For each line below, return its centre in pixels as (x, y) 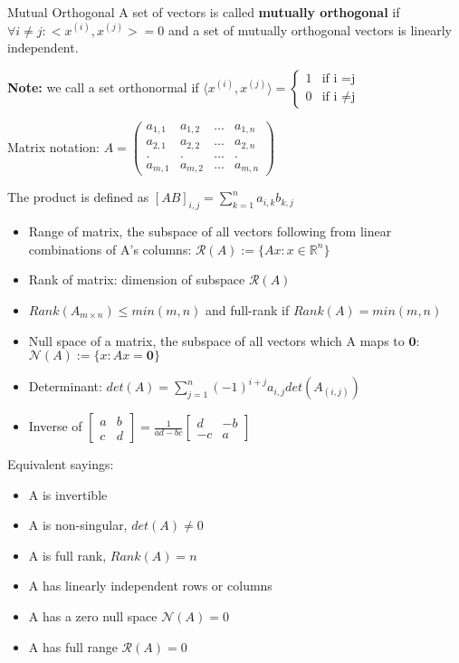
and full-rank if (248, 309)
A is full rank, (67, 555)
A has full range (73, 646)
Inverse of (55, 426)
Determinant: (65, 386)
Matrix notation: (53, 146)
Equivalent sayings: (61, 464)
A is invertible (68, 494)
